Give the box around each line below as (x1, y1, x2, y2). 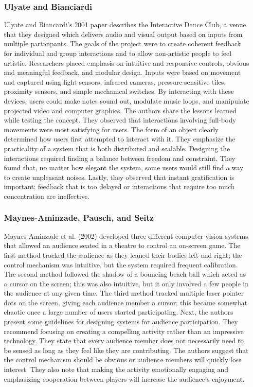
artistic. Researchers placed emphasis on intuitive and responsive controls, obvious (4, 57, 249, 68)
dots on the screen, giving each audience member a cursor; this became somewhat (4, 297, 248, 307)
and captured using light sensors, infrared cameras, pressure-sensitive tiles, (4, 76, 226, 87)
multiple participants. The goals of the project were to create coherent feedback (4, 38, 241, 49)
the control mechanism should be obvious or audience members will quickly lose (4, 354, 242, 365)
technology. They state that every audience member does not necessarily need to (4, 335, 244, 346)
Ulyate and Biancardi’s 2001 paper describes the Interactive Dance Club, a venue (4, 19, 246, 30)
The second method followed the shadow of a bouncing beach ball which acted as (4, 269, 246, 279)
